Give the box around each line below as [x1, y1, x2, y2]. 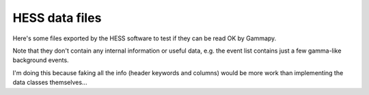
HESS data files [12, 10, 102, 25]
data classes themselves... [12, 79, 87, 87]
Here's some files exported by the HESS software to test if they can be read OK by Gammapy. [12, 34, 277, 42]
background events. [12, 56, 69, 64]
